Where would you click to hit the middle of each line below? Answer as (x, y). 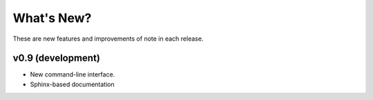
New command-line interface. (73, 74)
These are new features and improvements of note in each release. (108, 39)
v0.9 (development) (56, 58)
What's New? (52, 18)
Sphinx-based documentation (72, 84)
